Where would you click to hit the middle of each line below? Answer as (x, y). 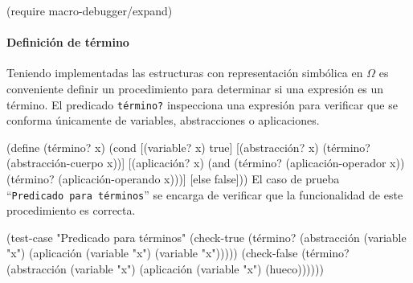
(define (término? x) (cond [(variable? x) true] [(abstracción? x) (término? (188, 147)
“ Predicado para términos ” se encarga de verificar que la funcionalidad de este (205, 194)
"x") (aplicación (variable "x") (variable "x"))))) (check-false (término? (178, 253)
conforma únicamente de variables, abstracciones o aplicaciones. (163, 120)
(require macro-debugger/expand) (90, 10)
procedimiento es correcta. (71, 210)
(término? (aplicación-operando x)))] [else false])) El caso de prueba (173, 179)
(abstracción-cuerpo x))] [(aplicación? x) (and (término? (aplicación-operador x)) (206, 163)
